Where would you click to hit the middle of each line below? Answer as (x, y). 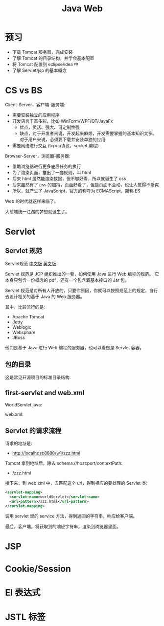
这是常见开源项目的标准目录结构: (38, 377)
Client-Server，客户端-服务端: (35, 104)
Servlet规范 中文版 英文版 (31, 263)
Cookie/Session (38, 569)
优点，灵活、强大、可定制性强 (49, 127)
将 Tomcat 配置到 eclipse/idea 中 (45, 64)
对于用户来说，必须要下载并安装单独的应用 (62, 139)
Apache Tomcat (28, 316)
